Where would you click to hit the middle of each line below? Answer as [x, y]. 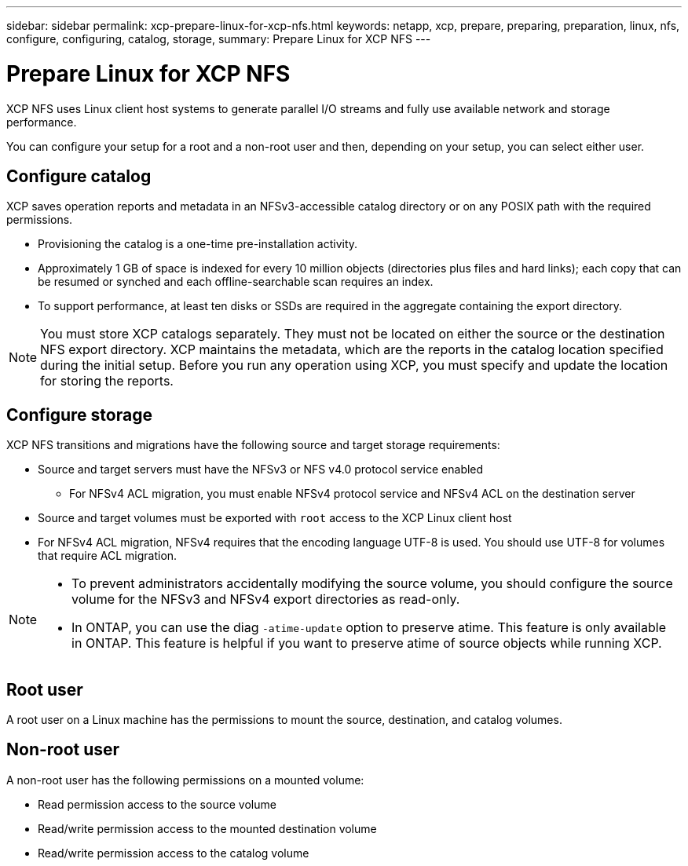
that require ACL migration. [108, 556]
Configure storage [79, 415]
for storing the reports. [107, 381]
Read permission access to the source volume [157, 804]
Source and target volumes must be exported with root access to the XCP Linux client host [275, 518]
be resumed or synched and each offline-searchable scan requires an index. [236, 282]
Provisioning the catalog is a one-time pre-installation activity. [198, 244]
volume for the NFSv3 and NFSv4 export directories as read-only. [266, 599]
